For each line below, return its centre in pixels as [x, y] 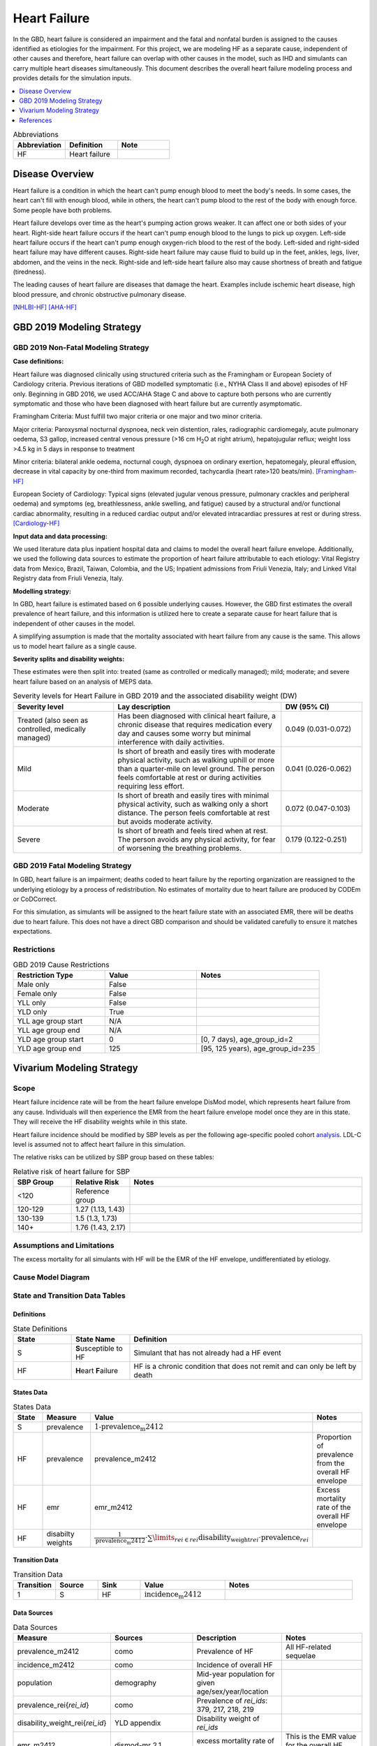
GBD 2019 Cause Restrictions [61, 964]
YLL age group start [50, 1021]
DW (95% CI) [307, 707]
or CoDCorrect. [35, 899]
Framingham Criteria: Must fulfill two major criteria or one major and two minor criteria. [138, 416]
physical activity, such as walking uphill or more [196, 760]
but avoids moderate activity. [165, 821]
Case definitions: [38, 361]
